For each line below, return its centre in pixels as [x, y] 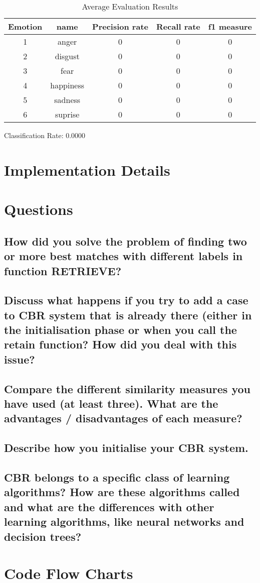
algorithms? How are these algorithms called [122, 492]
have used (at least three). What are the [111, 403]
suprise [67, 114]
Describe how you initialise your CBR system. [126, 448]
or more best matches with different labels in [123, 256]
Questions [39, 209]
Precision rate [120, 26]
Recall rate [178, 26]
